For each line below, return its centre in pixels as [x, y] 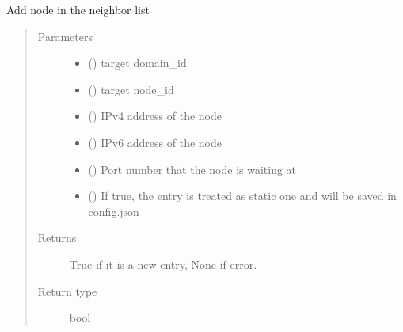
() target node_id [131, 89]
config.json [114, 211]
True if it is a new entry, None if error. [163, 264]
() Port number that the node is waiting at [192, 169]
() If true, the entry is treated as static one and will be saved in [242, 196]
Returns [57, 238]
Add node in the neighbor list [78, 9]
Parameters [65, 36]
